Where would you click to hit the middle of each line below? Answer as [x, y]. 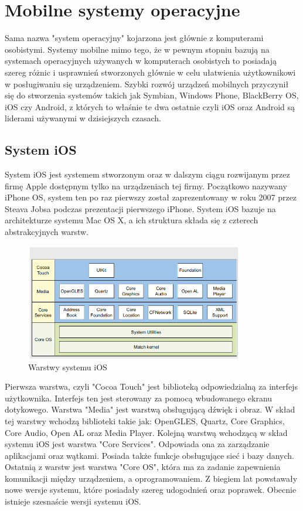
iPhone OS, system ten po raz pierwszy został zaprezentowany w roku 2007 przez [151, 197]
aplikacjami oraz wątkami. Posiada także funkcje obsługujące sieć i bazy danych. [149, 455]
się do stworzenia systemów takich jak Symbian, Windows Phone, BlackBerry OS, [152, 95]
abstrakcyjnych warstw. [47, 232]
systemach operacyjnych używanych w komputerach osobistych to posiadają [141, 61]
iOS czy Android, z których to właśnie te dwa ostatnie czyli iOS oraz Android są [150, 106]
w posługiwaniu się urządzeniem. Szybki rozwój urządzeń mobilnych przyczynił [147, 84]
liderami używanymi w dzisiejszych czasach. [83, 118]
